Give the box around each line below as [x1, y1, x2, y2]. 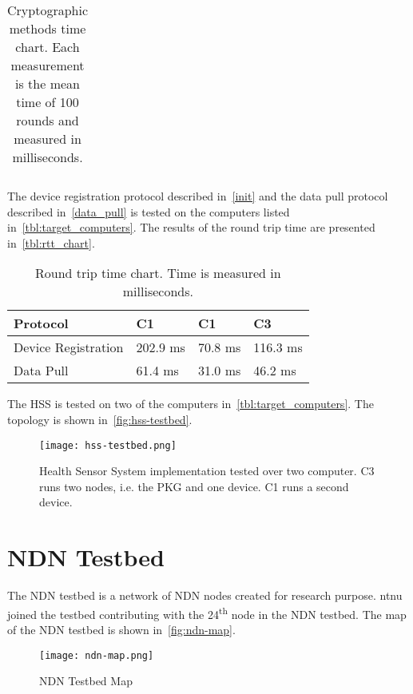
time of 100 [16, 93, 79, 111]
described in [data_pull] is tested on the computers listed [7, 203, 290, 220]
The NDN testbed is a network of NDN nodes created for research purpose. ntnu [7, 587, 403, 604]
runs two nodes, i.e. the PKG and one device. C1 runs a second [39, 478, 349, 494]
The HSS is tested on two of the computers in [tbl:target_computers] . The [7, 395, 374, 412]
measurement [10, 56, 85, 74]
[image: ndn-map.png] [39, 649, 154, 661]
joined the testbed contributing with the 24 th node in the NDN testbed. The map [7, 603, 407, 622]
